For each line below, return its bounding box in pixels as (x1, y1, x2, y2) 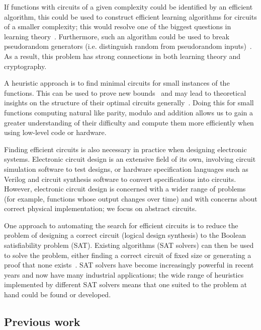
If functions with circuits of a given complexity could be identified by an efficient (4, 2, 253, 12)
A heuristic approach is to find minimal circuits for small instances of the (4, 78, 230, 88)
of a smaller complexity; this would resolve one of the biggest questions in (4, 21, 231, 32)
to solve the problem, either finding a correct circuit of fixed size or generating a (4, 249, 251, 260)
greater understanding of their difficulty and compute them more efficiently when (4, 117, 254, 127)
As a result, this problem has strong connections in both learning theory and (4, 50, 241, 61)
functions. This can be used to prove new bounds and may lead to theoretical (4, 87, 246, 98)
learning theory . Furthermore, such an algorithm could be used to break (4, 31, 229, 41)
